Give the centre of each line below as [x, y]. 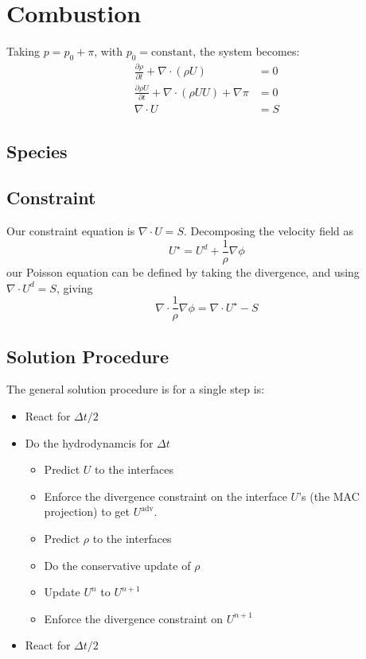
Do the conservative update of [117, 565]
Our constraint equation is [71, 231]
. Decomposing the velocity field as [269, 231]
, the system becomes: [246, 51]
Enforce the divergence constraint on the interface [165, 496]
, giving [74, 287]
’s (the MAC [329, 496]
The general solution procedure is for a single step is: [136, 389]
